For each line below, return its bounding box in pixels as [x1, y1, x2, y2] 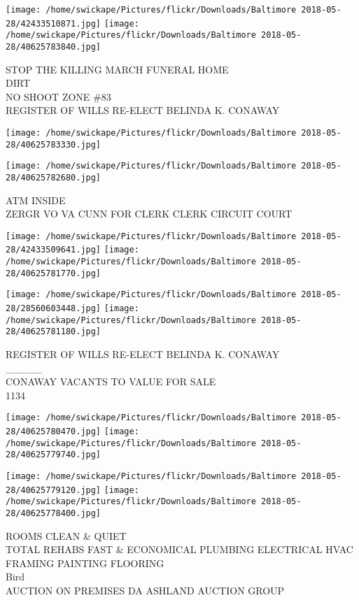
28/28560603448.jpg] [6, 303, 101, 314]
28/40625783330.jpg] [6, 139, 101, 150]
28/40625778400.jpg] [6, 508, 101, 519]
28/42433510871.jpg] [6, 18, 101, 29]
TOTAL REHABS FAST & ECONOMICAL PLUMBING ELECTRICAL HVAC [6, 542, 353, 557]
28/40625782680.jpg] [6, 172, 101, 183]
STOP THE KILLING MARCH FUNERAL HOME [6, 62, 229, 76]
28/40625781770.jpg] [6, 268, 101, 278]
